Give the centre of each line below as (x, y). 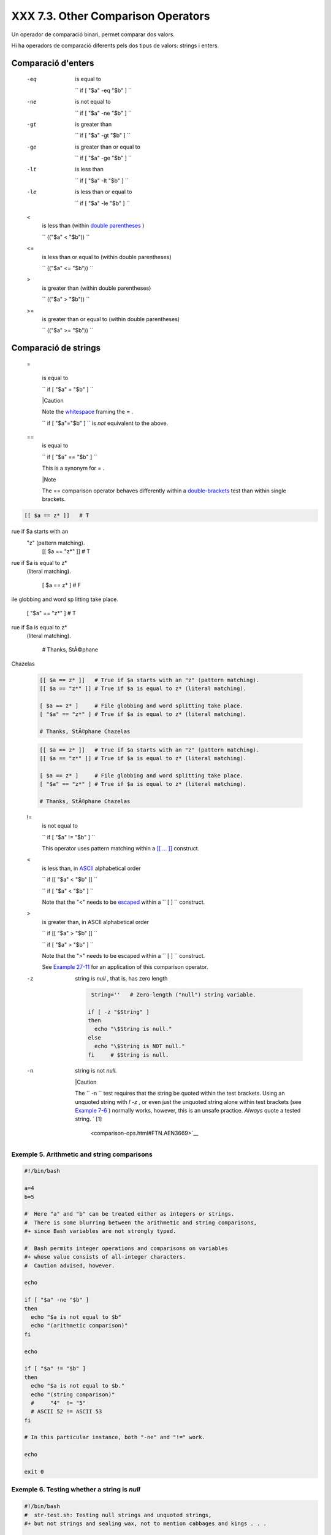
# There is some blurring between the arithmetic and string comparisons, (141, 1222)
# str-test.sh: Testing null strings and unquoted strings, (118, 1515)
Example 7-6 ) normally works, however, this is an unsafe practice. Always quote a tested (188, 1111)
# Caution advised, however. (70, 1265)
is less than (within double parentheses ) (93, 226)
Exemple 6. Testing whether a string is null (76, 1490)
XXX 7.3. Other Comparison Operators (111, 16)
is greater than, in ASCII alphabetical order (96, 922)
